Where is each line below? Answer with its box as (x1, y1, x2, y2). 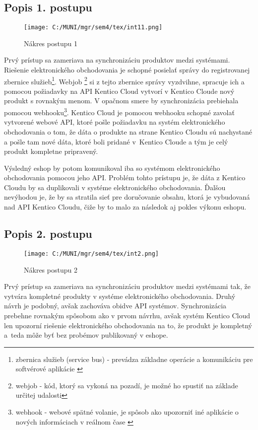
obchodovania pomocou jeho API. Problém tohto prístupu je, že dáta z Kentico (4, 172, 246, 183)
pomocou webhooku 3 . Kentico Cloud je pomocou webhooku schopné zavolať (4, 106, 235, 117)
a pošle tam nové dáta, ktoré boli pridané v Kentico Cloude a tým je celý (4, 136, 228, 146)
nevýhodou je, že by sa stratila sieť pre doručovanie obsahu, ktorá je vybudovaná (4, 192, 250, 202)
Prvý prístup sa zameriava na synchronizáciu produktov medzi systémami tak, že (4, 281, 251, 291)
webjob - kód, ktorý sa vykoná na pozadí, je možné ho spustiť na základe (15, 380, 238, 390)
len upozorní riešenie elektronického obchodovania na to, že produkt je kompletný (4, 320, 252, 330)
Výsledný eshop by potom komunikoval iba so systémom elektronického (4, 162, 220, 173)
